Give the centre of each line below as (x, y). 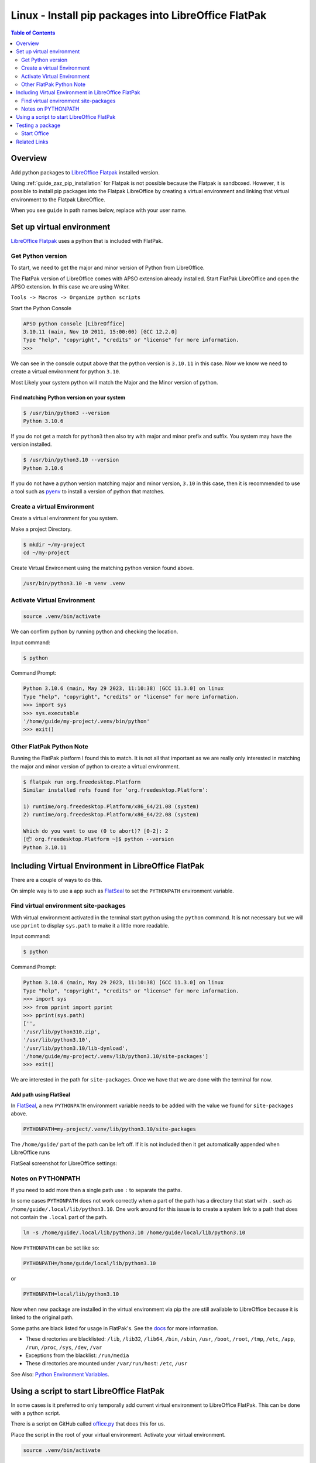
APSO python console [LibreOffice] (74, 324)
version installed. (31, 444)
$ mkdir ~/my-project (54, 545)
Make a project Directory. (42, 529)
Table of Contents (33, 33)
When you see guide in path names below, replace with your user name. (99, 210)
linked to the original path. (42, 1317)
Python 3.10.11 (45, 847)
